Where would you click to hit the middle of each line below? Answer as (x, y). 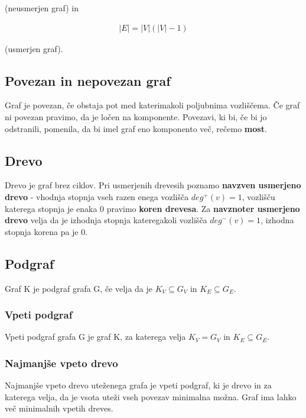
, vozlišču (258, 197)
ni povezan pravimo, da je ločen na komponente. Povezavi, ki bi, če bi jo (136, 117)
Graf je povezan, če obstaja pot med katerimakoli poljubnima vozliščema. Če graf (152, 105)
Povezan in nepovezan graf (88, 80)
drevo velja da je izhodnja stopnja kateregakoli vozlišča (106, 220)
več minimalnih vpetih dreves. (59, 408)
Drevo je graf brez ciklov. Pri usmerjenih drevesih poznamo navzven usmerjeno (153, 185)
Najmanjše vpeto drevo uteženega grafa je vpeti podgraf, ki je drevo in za (138, 385)
